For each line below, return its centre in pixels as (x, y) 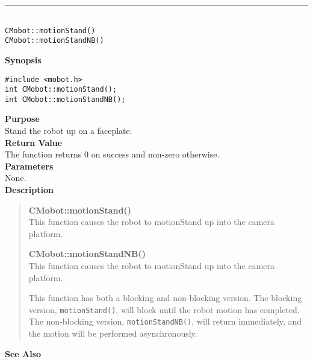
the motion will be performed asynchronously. (113, 333)
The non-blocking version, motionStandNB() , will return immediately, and (165, 321)
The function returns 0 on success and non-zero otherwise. (112, 154)
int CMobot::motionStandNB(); (65, 99)
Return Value (34, 142)
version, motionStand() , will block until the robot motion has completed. (164, 309)
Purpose (22, 119)
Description (29, 190)
